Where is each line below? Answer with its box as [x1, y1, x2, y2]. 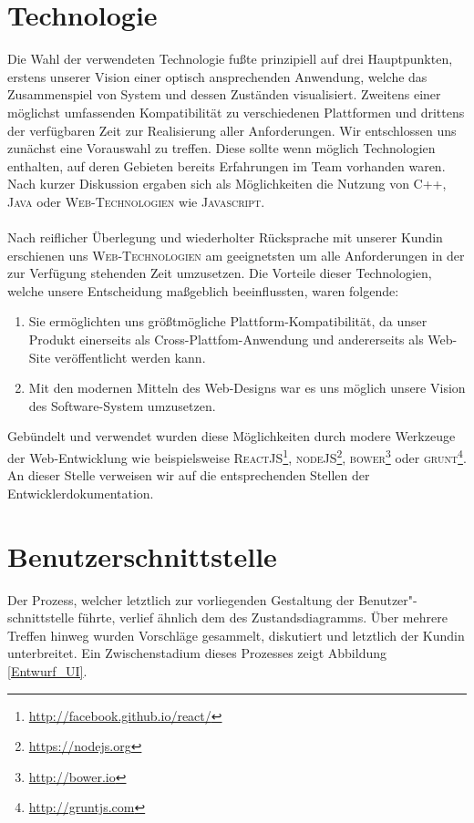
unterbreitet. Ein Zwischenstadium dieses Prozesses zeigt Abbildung [7, 643, 386, 663]
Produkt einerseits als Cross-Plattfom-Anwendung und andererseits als [28, 330, 424, 349]
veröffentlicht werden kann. [54, 347, 206, 366]
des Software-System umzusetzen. [28, 396, 216, 415]
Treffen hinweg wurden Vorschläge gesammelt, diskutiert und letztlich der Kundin [7, 625, 465, 644]
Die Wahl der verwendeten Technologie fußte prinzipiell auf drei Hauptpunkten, [7, 49, 453, 68]
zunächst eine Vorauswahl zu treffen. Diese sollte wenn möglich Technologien [7, 139, 436, 158]
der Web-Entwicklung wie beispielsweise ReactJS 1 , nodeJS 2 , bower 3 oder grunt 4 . [7, 446, 467, 467]
